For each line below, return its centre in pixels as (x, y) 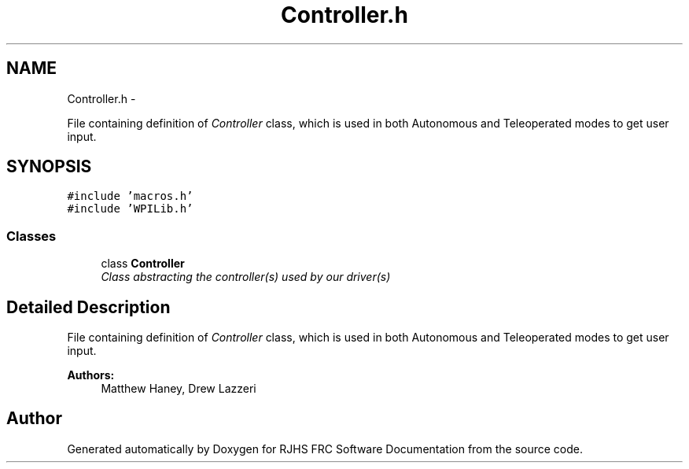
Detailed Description (88, 307)
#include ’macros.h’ (130, 196)
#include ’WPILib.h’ (130, 209)
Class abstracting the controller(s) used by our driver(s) (246, 277)
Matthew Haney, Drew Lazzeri (179, 389)
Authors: (91, 375)
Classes (31, 236)
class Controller (143, 264)
